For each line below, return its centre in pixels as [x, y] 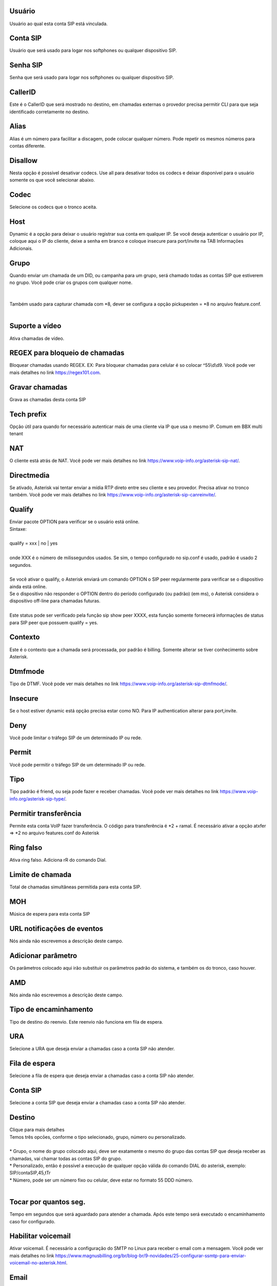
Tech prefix [28, 414]
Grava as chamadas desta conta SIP [48, 399]
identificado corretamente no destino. [50, 112]
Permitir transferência [45, 814]
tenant [16, 434]
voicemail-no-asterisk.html [38, 1263]
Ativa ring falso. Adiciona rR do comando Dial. [58, 860]
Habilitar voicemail [40, 1236]
